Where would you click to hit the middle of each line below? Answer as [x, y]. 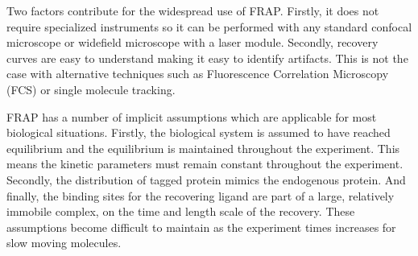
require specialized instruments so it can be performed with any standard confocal [209, 26]
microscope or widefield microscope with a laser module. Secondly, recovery [192, 42]
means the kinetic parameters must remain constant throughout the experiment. [205, 164]
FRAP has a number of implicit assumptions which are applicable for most [192, 116]
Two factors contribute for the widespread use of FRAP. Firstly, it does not [193, 10]
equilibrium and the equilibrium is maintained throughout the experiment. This [203, 148]
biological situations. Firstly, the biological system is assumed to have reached [199, 132]
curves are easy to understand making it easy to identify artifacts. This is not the [207, 58]
